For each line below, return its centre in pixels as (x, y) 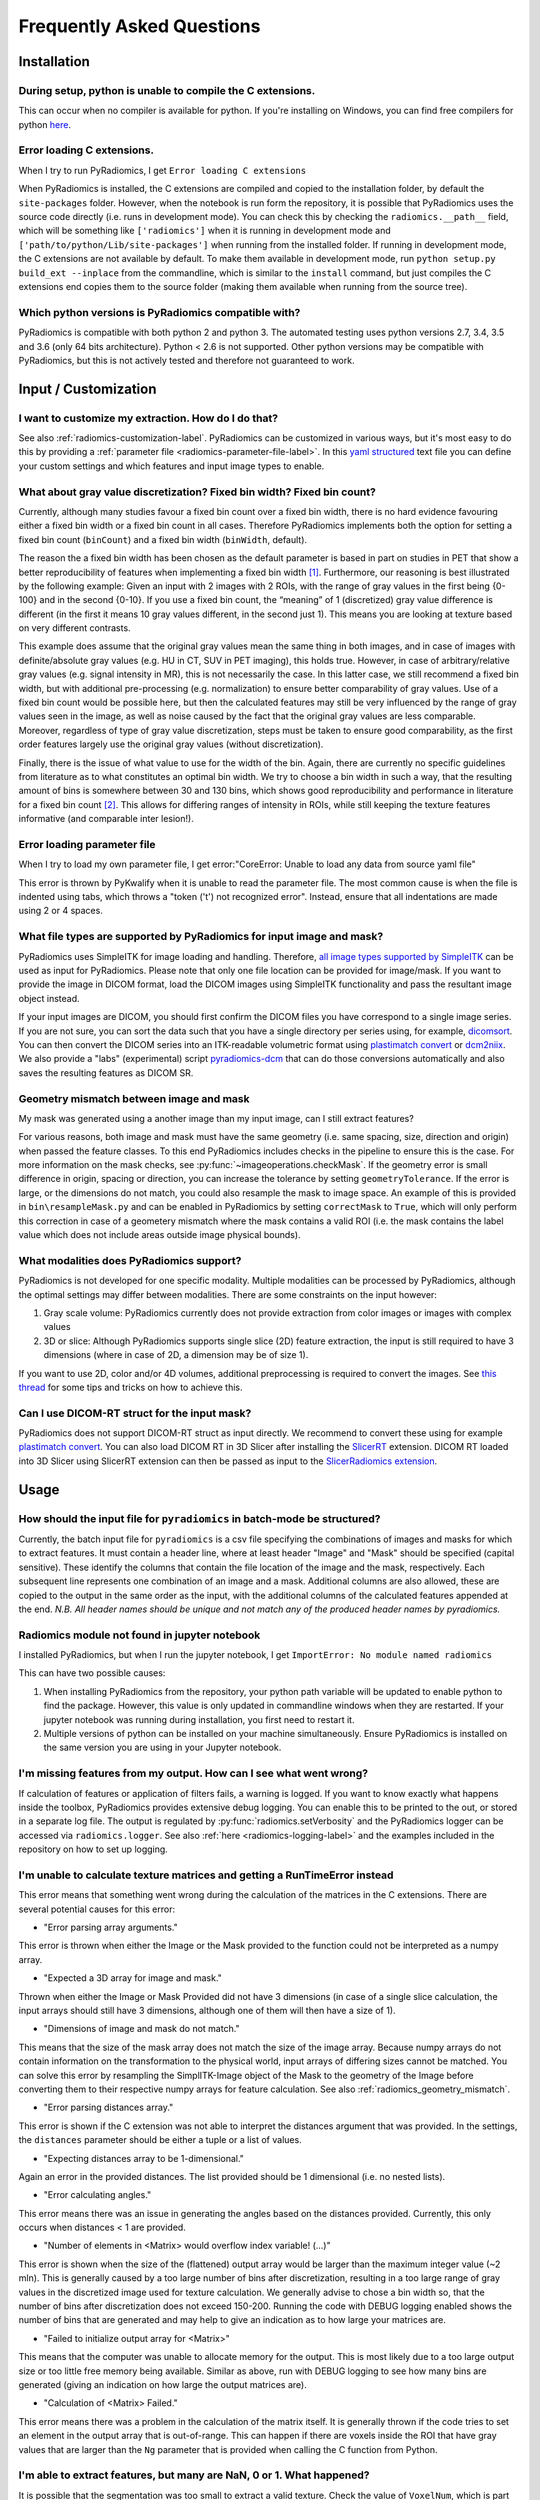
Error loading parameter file (87, 844)
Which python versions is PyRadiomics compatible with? (159, 312)
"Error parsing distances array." (108, 2107)
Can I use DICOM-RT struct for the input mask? (135, 1413)
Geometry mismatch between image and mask (134, 1098)
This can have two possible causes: (92, 1673)
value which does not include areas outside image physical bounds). (159, 1235)
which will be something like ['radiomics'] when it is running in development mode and (205, 231)
